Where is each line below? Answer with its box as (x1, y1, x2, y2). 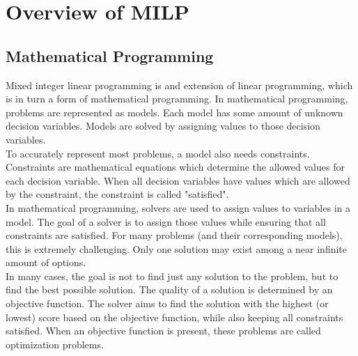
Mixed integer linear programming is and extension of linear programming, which (6, 77, 353, 92)
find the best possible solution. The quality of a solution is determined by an (6, 282, 333, 297)
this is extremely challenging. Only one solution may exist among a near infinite (6, 241, 347, 256)
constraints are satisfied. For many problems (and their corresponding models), (6, 228, 343, 242)
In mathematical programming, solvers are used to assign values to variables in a (6, 200, 350, 215)
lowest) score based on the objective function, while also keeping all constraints (6, 309, 343, 324)
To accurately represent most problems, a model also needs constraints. (6, 146, 310, 160)
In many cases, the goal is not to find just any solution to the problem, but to (6, 268, 338, 283)
